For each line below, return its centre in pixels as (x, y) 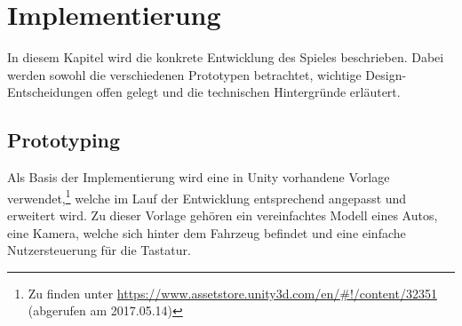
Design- (386, 74)
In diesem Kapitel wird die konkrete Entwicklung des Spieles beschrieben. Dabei (226, 57)
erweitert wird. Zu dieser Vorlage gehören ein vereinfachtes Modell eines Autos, (223, 215)
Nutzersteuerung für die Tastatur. (99, 250)
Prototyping (64, 140)
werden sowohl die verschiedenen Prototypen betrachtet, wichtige (184, 74)
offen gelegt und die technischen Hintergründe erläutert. (248, 92)
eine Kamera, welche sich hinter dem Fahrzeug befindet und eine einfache (207, 232)
